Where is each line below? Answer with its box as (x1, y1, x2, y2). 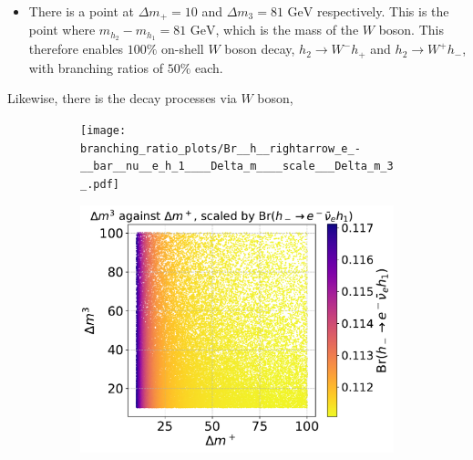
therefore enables (28, 39, 124, 58)
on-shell (161, 39, 204, 58)
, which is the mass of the (215, 20, 359, 39)
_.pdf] (80, 177, 119, 191)
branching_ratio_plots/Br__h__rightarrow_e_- (80, 141, 361, 155)
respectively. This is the (316, 2, 449, 20)
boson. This (378, 20, 444, 39)
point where (28, 20, 96, 39)
